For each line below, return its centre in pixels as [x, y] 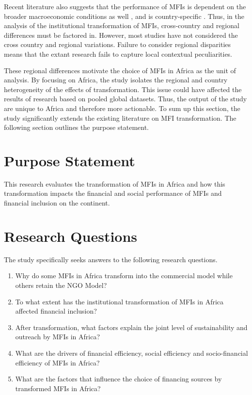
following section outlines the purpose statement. [77, 127]
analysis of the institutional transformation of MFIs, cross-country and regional [122, 25]
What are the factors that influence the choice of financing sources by [118, 379]
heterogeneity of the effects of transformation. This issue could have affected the [123, 89]
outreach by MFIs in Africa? [57, 337]
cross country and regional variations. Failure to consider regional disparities [118, 44]
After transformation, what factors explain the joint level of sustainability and [131, 327]
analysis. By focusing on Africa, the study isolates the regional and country [116, 80]
